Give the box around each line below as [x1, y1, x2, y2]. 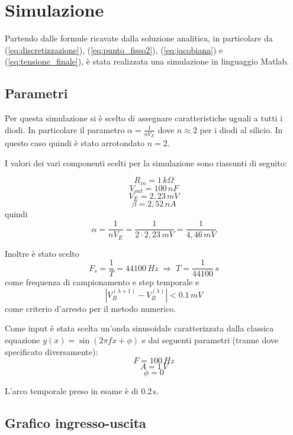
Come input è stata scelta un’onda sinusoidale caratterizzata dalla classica [5, 322, 274, 334]
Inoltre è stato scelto [5, 247, 79, 259]
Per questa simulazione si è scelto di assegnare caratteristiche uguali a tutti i [5, 112, 283, 124]
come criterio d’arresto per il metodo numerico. [5, 302, 176, 314]
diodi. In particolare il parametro [5, 123, 125, 136]
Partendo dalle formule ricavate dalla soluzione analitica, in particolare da [5, 32, 273, 44]
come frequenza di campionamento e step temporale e [5, 276, 199, 288]
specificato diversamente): [5, 345, 98, 357]
